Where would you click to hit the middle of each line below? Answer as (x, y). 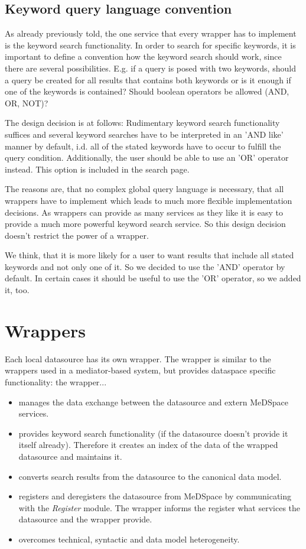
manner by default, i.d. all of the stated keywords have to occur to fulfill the (143, 146)
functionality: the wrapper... (56, 381)
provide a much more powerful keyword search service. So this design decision (145, 224)
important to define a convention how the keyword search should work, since (143, 56)
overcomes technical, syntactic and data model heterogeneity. (129, 539)
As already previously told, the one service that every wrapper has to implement (151, 33)
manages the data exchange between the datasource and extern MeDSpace (153, 402)
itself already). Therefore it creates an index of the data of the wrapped (148, 445)
